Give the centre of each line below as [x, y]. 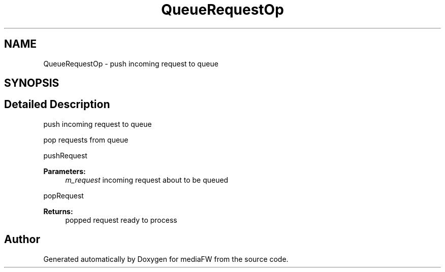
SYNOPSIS [32, 83]
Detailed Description [57, 105]
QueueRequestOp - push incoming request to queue [131, 63]
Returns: [58, 211]
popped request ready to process [121, 220]
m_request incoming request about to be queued [147, 180]
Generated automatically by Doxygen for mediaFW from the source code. [166, 259]
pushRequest [65, 155]
